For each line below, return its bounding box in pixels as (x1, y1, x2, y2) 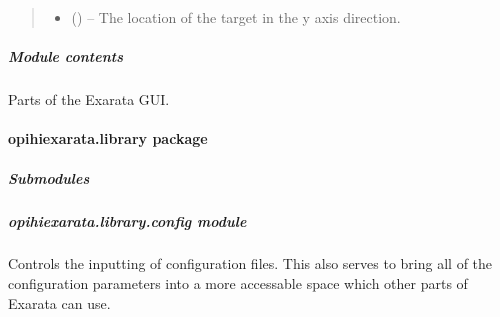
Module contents (8, 46, 123, 67)
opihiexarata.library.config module (8, 210, 247, 231)
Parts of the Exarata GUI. (8, 89, 170, 110)
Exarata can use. (8, 292, 111, 313)
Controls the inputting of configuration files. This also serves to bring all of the (8, 253, 493, 274)
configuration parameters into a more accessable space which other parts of (8, 273, 468, 294)
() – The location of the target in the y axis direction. (71, 7, 401, 27)
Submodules (8, 167, 90, 188)
